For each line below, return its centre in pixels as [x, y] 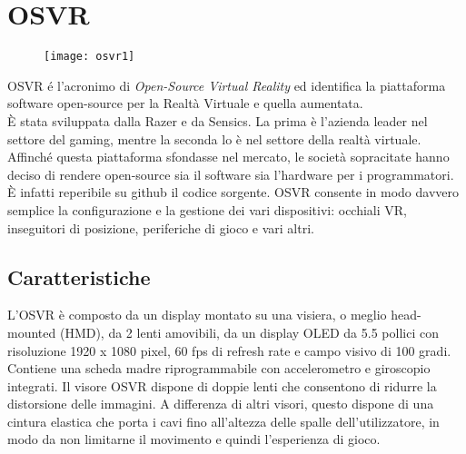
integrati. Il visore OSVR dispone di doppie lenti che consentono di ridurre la [222, 385]
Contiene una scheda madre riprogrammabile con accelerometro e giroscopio [219, 368]
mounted [32, 332]
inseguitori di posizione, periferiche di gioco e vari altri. [161, 227]
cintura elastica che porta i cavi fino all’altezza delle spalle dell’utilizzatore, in [223, 421]
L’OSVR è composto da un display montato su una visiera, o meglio [197, 315]
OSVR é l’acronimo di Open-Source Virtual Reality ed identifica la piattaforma [227, 85]
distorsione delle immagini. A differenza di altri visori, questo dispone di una [221, 404]
